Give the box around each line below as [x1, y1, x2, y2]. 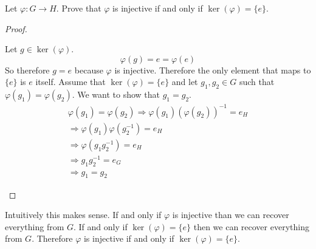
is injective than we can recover [172, 208, 289, 221]
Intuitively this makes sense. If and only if [5, 208, 162, 221]
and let [171, 75, 198, 88]
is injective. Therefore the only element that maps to [114, 63, 311, 76]
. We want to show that [72, 88, 160, 101]
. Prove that [56, 2, 101, 14]
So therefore [5, 63, 50, 76]
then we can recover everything [193, 220, 309, 233]
